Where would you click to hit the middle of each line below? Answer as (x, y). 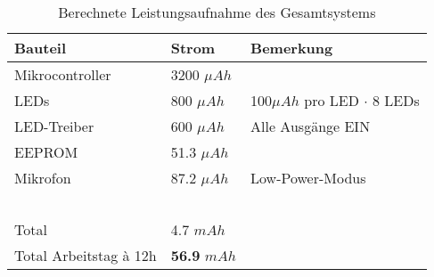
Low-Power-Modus (308, 178)
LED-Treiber (54, 126)
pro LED (332, 100)
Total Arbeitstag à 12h (86, 255)
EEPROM (46, 152)
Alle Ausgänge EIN (311, 126)
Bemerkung (292, 48)
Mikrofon (43, 178)
